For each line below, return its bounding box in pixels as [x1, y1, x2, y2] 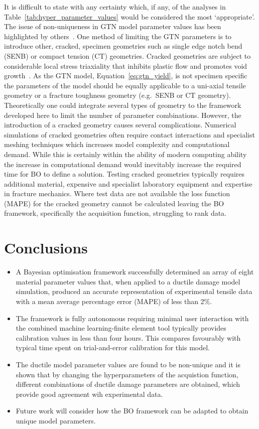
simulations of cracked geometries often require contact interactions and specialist [4, 129, 255, 139]
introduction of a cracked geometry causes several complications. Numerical [4, 119, 236, 130]
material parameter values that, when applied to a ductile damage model [16, 276, 240, 287]
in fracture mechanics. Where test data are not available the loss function [4, 188, 230, 199]
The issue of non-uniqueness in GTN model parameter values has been [4, 21, 221, 32]
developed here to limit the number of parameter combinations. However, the [4, 109, 241, 120]
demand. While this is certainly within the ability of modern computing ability [4, 149, 247, 159]
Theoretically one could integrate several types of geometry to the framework [4, 99, 241, 110]
